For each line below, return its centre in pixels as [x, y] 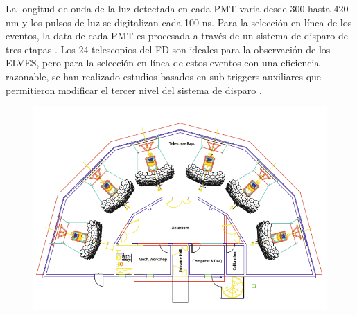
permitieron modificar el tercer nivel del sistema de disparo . [134, 90]
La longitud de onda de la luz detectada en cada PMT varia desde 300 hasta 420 [177, 8]
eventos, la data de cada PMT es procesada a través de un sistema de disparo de [177, 36]
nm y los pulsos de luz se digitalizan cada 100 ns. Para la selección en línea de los [179, 22]
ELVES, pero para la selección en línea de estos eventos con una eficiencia [163, 63]
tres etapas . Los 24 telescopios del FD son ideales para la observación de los [168, 49]
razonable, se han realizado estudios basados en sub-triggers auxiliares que [164, 76]
